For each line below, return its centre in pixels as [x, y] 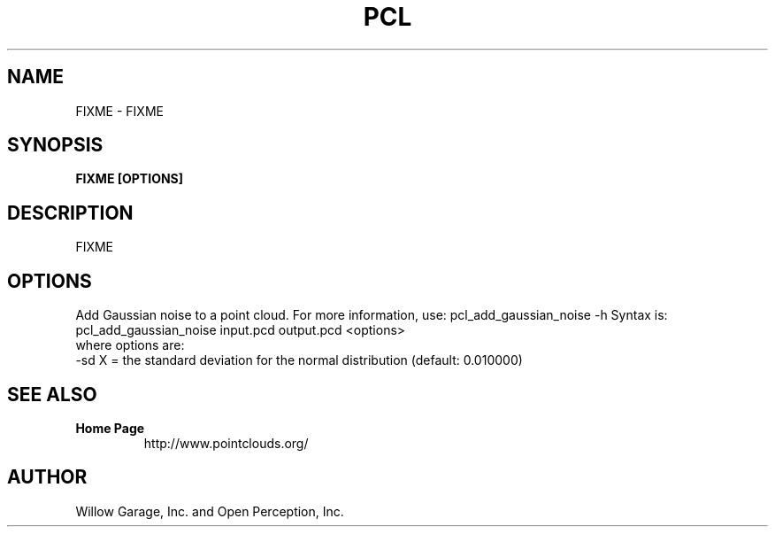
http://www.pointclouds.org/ [226, 443]
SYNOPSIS [55, 145]
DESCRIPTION [70, 213]
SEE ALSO [52, 394]
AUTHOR [47, 477]
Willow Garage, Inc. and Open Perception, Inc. [210, 511]
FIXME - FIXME [119, 111]
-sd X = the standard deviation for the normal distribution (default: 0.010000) [299, 360]
